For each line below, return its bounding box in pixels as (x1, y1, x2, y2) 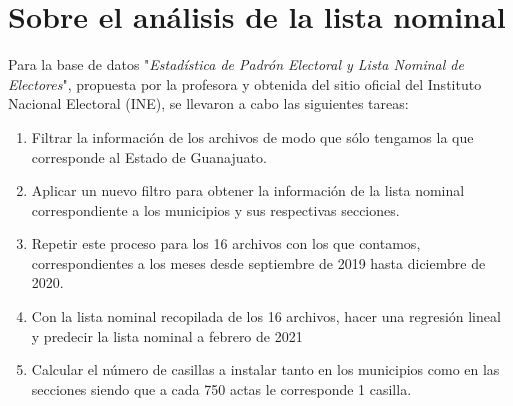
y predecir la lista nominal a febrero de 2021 (31, 325, 303, 346)
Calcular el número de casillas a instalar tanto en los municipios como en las (31, 359, 500, 380)
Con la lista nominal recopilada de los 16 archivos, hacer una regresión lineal (31, 306, 501, 327)
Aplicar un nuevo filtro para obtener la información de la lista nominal (31, 180, 465, 201)
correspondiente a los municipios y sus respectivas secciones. (31, 199, 400, 220)
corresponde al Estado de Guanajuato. (31, 146, 267, 167)
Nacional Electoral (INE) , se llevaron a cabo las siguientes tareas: (8, 93, 409, 114)
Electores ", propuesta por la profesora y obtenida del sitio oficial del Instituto (8, 73, 482, 94)
